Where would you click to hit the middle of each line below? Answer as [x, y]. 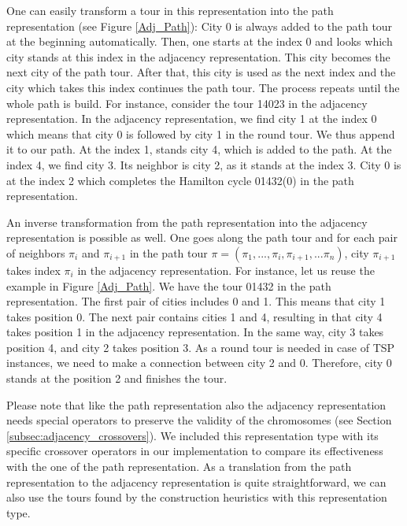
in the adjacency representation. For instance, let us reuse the [226, 270]
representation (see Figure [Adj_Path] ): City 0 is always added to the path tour [200, 26]
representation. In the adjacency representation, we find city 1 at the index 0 [192, 119]
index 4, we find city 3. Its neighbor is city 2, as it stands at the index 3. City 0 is [204, 164]
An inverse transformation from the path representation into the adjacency [187, 222]
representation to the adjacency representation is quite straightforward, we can [196, 482]
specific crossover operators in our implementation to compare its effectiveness [195, 451]
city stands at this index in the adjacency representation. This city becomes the [198, 56]
